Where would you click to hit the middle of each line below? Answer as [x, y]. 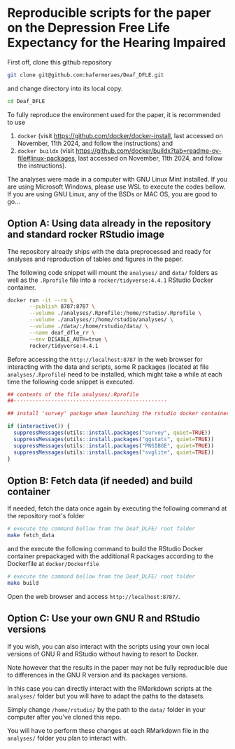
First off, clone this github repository [59, 62]
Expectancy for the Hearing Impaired [116, 43]
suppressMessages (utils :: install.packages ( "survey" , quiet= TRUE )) [112, 433]
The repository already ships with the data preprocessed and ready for [109, 251]
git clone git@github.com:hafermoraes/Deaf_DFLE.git [86, 75]
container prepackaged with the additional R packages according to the [111, 556]
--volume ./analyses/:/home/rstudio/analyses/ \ [101, 320]
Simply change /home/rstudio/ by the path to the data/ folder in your [107, 709]
